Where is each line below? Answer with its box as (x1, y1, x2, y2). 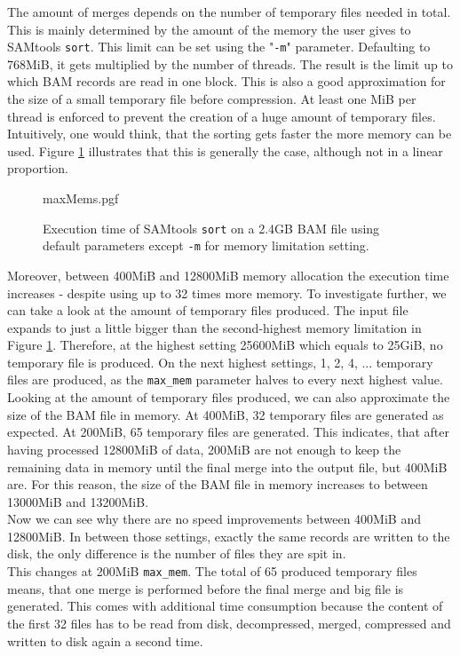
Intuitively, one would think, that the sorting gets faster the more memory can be (7, 124, 452, 143)
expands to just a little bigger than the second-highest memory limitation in (7, 318, 422, 336)
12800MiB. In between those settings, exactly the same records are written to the (7, 526, 450, 545)
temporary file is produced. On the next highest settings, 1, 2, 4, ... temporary (7, 352, 433, 371)
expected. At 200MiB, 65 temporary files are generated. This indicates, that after (7, 423, 449, 441)
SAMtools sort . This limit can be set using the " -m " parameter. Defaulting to (7, 37, 431, 56)
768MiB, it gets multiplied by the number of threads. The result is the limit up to (7, 54, 453, 73)
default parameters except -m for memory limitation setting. (43, 236, 369, 255)
